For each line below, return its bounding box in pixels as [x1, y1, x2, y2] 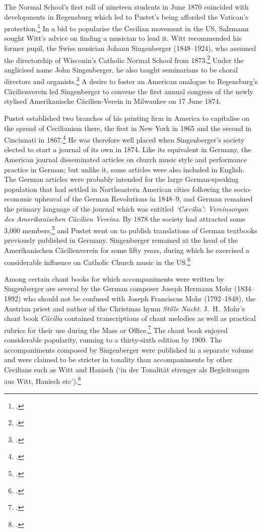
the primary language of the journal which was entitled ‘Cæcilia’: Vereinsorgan [4, 203, 248, 214]
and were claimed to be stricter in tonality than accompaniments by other [4, 354, 233, 365]
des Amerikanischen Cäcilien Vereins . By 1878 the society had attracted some [4, 213, 245, 224]
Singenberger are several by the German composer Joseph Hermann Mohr [4, 283, 232, 294]
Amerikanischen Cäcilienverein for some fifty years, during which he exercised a [4, 244, 249, 255]
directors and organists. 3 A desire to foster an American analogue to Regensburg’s [4, 75, 258, 87]
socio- [234, 183, 252, 194]
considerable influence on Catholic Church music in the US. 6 [4, 255, 191, 267]
